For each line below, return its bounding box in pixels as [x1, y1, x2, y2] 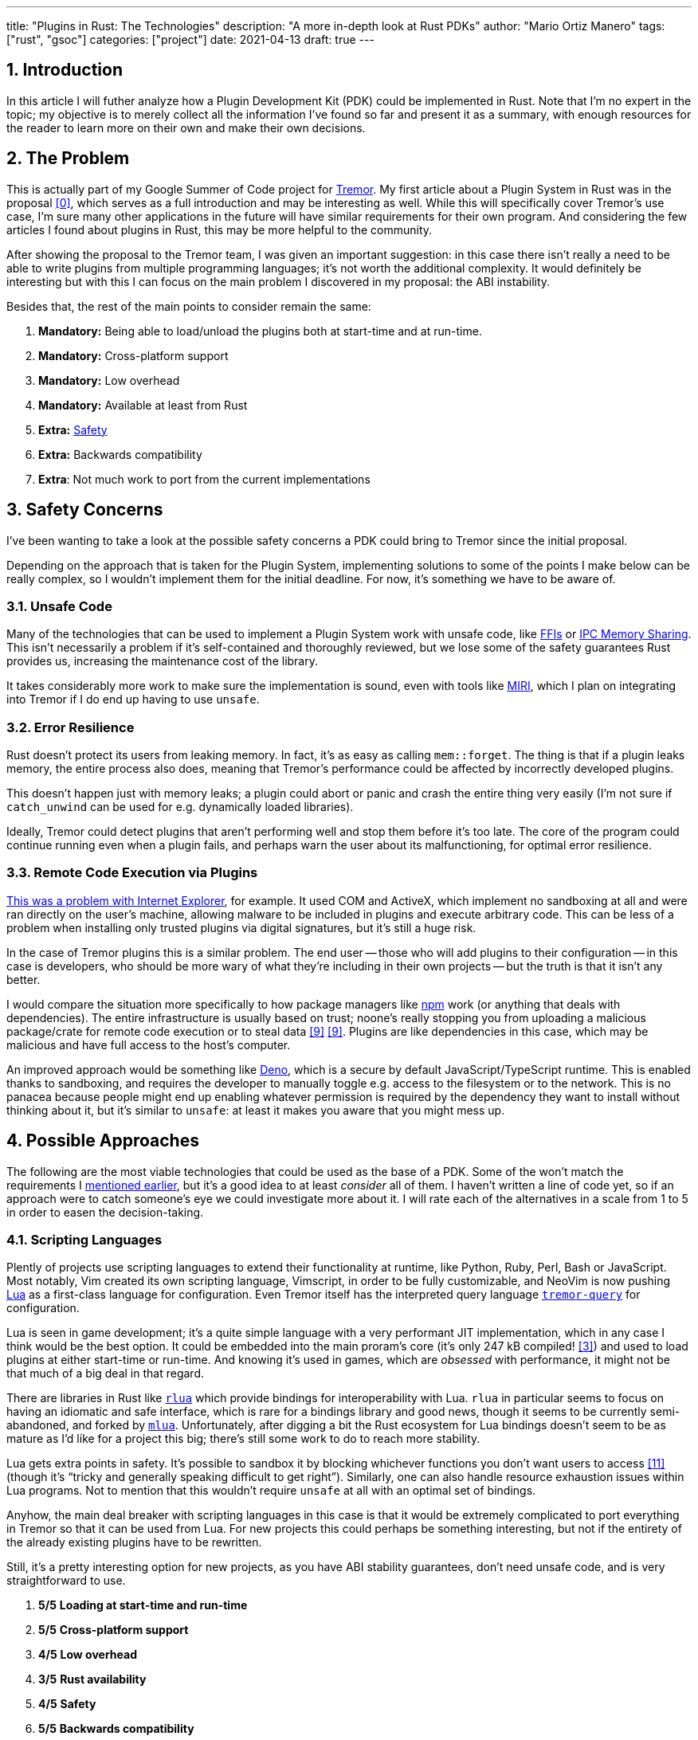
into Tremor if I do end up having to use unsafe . [6, 692, 260, 707]
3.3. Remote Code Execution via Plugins [6, 864, 258, 881]
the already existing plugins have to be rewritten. [6, 1535, 262, 1550]
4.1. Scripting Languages [6, 1232, 163, 1248]
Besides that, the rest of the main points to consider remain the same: [6, 299, 371, 313]
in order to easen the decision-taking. [6, 1205, 204, 1219]
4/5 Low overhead [38, 1648, 137, 1662]
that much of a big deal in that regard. [6, 1366, 204, 1381]
